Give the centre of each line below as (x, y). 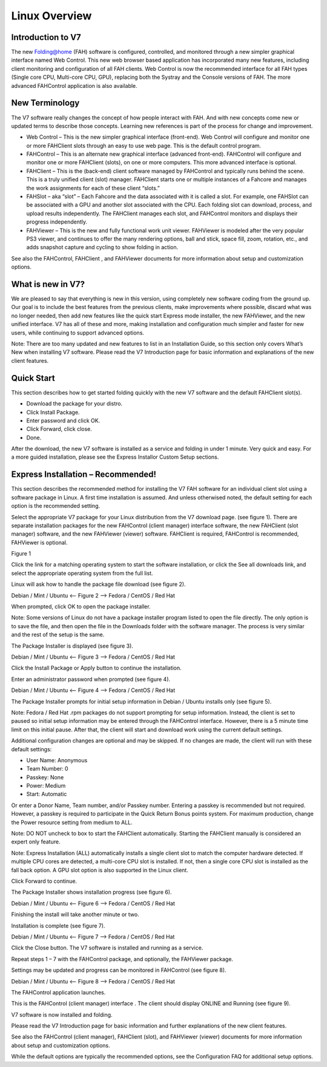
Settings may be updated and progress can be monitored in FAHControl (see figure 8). (119, 970)
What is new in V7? (48, 284)
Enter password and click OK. (63, 420)
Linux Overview (51, 16)
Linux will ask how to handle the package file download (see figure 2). (98, 584)
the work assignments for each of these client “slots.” (93, 188)
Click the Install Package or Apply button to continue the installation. (96, 668)
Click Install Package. (53, 412)
